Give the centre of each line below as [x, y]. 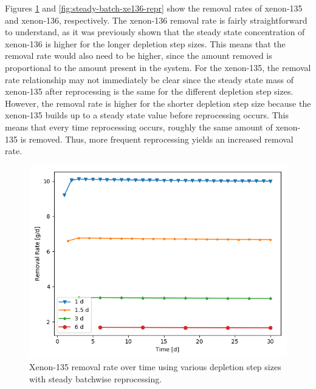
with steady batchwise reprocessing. [96, 378]
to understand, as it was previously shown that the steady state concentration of [155, 32]
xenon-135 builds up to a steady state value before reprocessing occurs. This [147, 115]
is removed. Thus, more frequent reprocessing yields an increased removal [157, 139]
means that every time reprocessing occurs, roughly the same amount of [139, 127]
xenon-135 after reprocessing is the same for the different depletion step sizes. [149, 91]
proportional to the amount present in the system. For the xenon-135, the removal [158, 67]
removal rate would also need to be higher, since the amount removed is [139, 56]
